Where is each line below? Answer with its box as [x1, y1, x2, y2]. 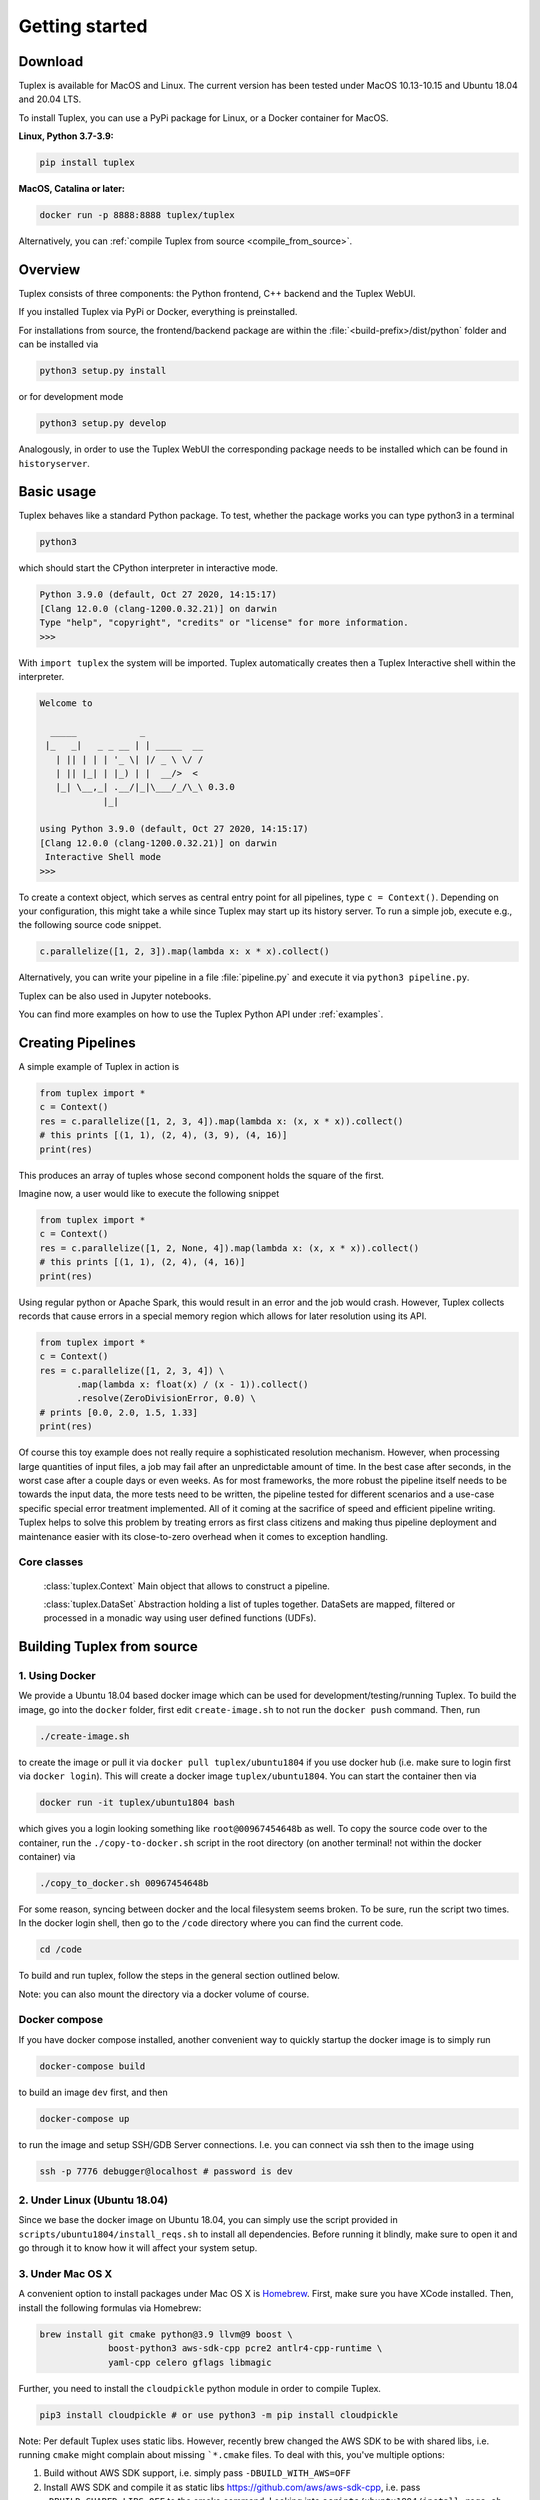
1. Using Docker [18, 1669, 96, 1683]
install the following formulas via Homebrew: [18, 2301, 202, 2314]
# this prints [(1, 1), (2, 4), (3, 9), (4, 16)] [39, 1130, 288, 1141]
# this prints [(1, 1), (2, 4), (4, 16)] [39, 1256, 246, 1268]
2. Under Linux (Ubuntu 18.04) [18, 2193, 169, 2207]
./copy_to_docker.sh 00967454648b [39, 1877, 209, 1889]
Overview [18, 261, 81, 278]
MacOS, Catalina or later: [18, 183, 125, 195]
